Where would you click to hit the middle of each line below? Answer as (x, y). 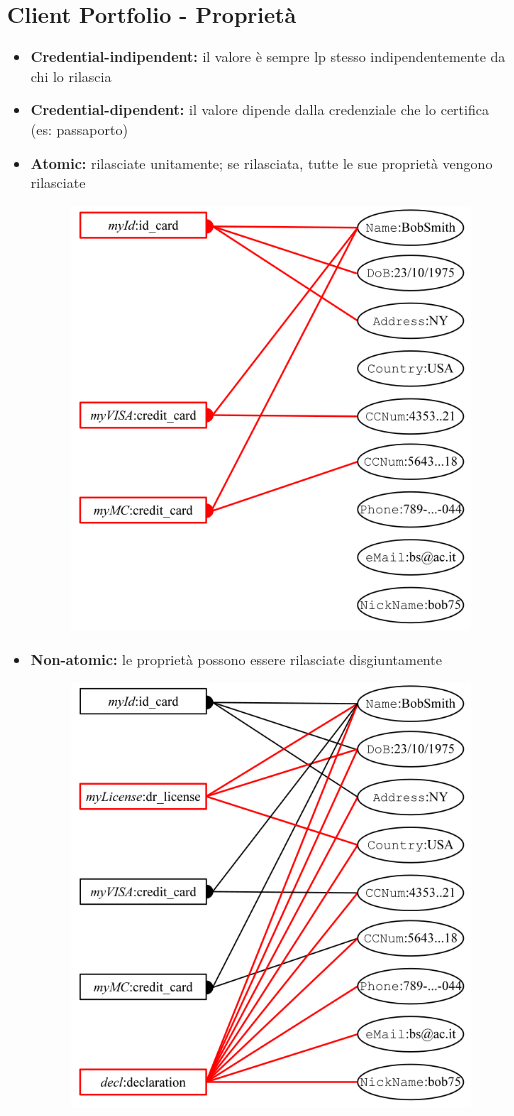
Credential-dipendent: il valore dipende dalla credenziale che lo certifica (259, 109)
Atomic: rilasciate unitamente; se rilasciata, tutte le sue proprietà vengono (261, 162)
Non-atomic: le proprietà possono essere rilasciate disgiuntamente (236, 658)
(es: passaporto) (79, 128)
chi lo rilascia (71, 75)
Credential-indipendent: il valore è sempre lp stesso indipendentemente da (268, 56)
